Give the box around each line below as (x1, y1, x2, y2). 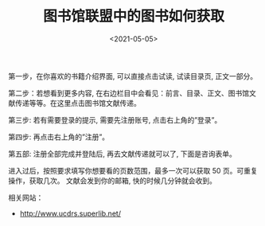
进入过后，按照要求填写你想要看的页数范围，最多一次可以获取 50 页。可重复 (8, 166, 259, 175)
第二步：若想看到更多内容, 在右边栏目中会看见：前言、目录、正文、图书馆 (8, 88, 249, 98)
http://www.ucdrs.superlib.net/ (19, 208, 122, 218)
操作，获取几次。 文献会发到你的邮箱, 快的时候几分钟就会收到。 (8, 176, 216, 185)
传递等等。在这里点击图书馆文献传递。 (14, 98, 141, 107)
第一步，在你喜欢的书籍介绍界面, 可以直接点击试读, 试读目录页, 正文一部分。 (8, 71, 257, 80)
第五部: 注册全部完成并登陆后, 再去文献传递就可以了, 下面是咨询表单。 (8, 149, 236, 158)
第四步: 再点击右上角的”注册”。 (8, 132, 110, 142)
